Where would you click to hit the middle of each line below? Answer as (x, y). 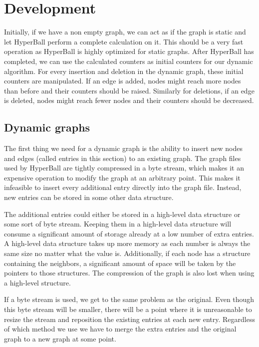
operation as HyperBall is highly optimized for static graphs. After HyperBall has (129, 51)
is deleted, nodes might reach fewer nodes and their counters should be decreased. (129, 100)
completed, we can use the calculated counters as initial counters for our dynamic (129, 61)
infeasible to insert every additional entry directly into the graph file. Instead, (123, 187)
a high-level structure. (37, 282)
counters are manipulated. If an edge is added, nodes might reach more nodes (123, 81)
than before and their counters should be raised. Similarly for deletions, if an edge (129, 90)
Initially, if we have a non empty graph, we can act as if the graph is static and (125, 32)
